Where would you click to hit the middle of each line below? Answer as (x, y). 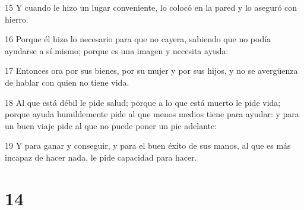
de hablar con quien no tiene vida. (67, 82)
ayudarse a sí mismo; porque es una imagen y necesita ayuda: (117, 50)
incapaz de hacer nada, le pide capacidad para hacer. (101, 157)
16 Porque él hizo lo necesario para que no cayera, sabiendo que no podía (138, 39)
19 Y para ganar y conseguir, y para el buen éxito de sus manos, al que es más (148, 145)
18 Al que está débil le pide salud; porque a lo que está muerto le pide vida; (143, 102)
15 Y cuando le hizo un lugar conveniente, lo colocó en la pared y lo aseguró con (151, 7)
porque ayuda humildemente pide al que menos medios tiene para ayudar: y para (152, 114)
